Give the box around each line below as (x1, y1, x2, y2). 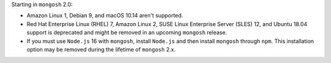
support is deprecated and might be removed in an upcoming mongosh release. (26, 29, 227, 36)
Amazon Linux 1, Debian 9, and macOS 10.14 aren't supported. (26, 12, 183, 19)
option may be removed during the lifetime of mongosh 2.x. (26, 45, 176, 53)
